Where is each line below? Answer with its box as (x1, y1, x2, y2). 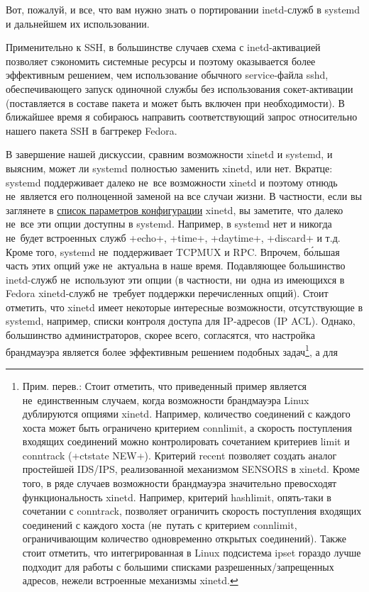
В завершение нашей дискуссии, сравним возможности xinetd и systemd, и (6, 147, 333, 162)
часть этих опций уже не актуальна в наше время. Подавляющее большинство (6, 258, 346, 273)
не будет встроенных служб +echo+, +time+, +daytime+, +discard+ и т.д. (6, 230, 341, 245)
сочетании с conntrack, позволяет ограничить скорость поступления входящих (22, 503, 362, 518)
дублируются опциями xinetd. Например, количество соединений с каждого (22, 406, 351, 421)
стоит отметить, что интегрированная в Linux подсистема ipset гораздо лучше (22, 545, 361, 560)
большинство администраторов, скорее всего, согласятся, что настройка (6, 328, 315, 342)
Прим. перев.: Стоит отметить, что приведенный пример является (22, 378, 307, 393)
